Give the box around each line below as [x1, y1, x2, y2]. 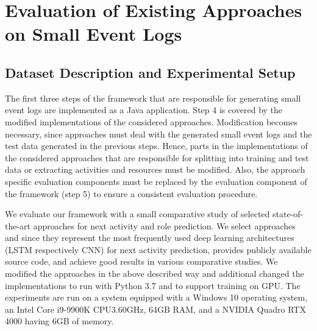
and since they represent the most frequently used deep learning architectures [5, 231, 294, 244]
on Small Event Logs [5, 21, 182, 46]
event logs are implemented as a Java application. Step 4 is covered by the [5, 103, 283, 116]
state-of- [272, 207, 304, 220]
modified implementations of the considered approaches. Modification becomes [5, 115, 297, 128]
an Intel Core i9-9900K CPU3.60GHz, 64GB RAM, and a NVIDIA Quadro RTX [5, 302, 306, 315]
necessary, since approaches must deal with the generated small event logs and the [5, 127, 312, 140]
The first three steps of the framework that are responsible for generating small [5, 91, 301, 104]
